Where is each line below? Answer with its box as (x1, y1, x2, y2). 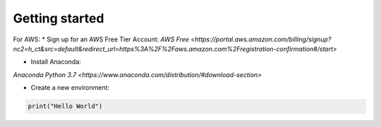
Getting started (13, 11, 104, 26)
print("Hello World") (28, 102, 103, 110)
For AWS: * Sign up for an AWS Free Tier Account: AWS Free (13, 35, 190, 44)
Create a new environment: (30, 83, 109, 92)
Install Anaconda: (30, 58, 81, 66)
